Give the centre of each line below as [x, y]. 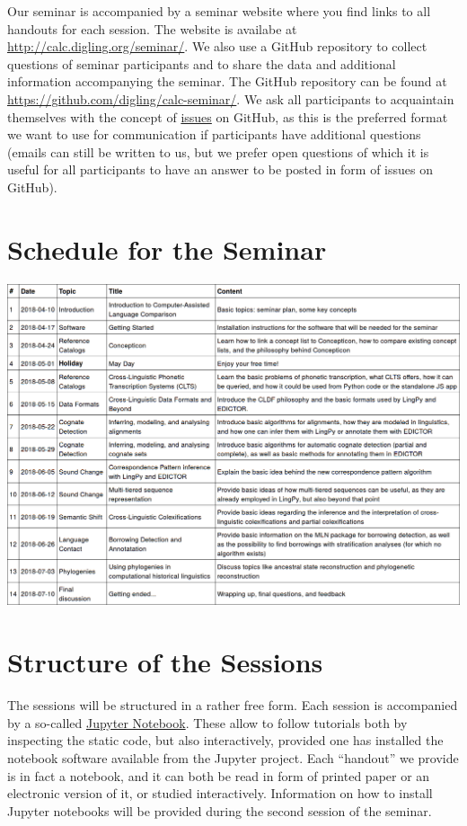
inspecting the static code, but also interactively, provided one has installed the [225, 740]
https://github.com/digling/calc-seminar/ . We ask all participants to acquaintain [231, 98]
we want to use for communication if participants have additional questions [214, 134]
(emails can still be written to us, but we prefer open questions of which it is [218, 151]
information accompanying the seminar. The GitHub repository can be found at [227, 81]
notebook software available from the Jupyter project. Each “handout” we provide [233, 757]
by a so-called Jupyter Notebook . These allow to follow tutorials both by [207, 722]
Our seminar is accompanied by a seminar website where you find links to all [219, 11]
